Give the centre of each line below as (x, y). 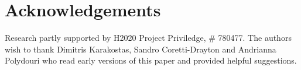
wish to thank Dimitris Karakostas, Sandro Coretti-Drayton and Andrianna (141, 49)
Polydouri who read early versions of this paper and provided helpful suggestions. (151, 60)
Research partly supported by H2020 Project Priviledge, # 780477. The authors (148, 38)
